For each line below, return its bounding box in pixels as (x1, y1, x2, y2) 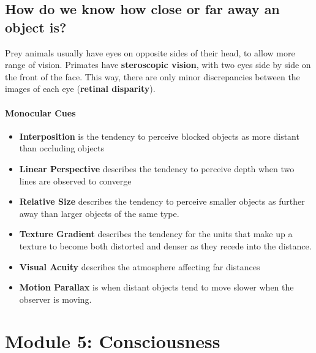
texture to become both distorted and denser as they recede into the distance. (19, 239, 312, 252)
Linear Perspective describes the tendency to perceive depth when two (19, 162, 295, 175)
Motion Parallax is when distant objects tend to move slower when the (19, 281, 294, 294)
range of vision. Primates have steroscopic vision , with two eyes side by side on (5, 58, 311, 71)
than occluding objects (19, 142, 104, 154)
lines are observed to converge (19, 174, 132, 187)
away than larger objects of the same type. (19, 207, 179, 219)
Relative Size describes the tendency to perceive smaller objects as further (19, 195, 305, 208)
